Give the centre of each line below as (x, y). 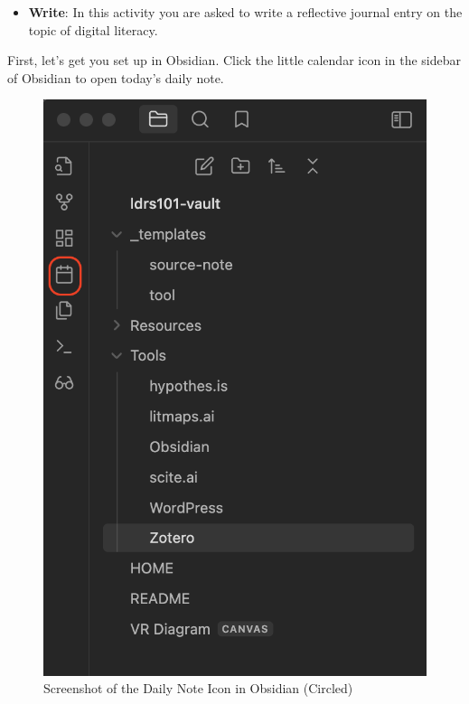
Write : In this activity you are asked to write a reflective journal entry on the (245, 12)
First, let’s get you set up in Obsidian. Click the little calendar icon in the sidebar (234, 60)
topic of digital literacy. (93, 29)
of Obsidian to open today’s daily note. (116, 77)
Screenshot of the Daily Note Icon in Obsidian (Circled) (198, 688)
